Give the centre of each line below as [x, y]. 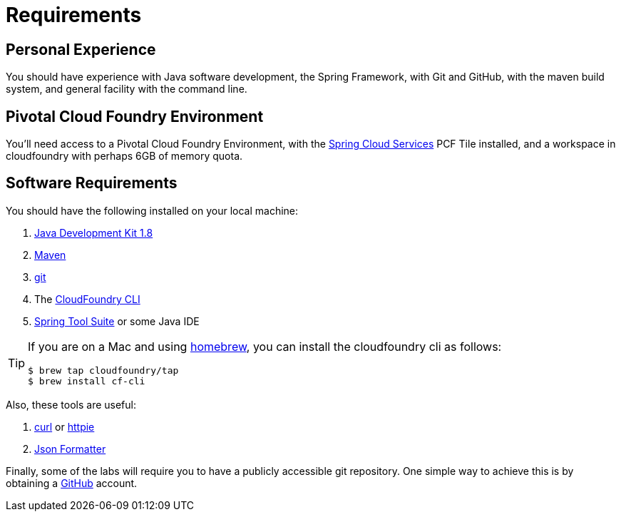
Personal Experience [81, 49]
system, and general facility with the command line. [127, 89]
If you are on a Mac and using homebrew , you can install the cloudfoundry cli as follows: [265, 346]
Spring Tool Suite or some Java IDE [117, 321]
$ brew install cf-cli [87, 381]
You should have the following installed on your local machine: [152, 210]
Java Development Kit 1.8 [94, 232]
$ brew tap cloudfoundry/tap [103, 370]
